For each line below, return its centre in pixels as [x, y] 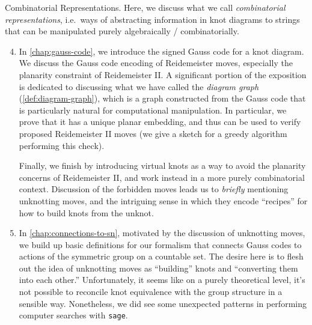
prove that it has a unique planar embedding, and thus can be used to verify [160, 122]
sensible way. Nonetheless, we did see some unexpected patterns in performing [163, 303]
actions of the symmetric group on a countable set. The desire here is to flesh [161, 256]
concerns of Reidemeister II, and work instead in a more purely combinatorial [162, 177]
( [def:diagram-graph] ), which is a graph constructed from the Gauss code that [162, 98]
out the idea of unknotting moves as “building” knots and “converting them [158, 268]
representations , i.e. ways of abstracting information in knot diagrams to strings [152, 19]
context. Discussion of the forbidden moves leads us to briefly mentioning [154, 189]
